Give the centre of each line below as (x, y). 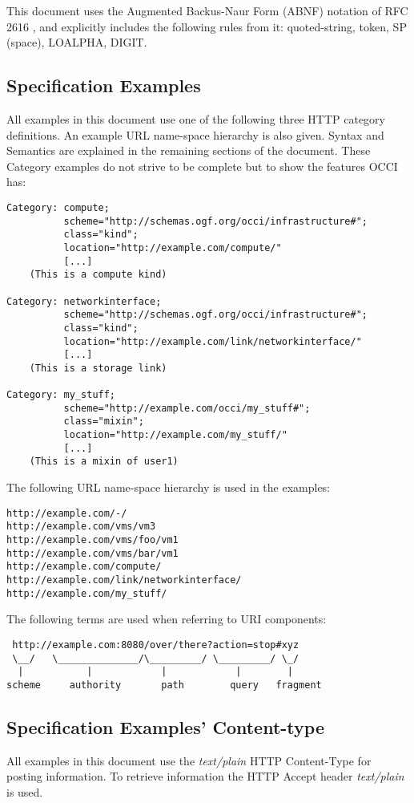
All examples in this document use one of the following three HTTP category (196, 118)
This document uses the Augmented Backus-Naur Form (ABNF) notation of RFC (207, 10)
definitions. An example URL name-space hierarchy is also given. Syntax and (195, 134)
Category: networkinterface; (84, 301)
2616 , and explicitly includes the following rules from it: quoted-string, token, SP (207, 26)
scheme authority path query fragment (164, 685)
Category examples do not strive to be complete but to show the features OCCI (202, 166)
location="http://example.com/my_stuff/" (175, 435)
